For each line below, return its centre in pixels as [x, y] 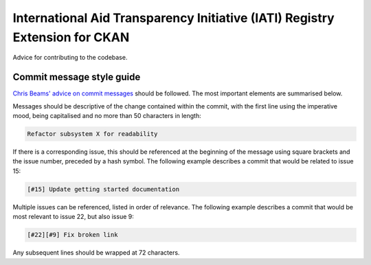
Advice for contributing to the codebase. [70, 58]
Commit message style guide [77, 77]
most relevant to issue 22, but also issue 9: [73, 217]
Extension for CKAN [71, 37]
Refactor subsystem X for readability [92, 134]
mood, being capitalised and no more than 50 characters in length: [107, 116]
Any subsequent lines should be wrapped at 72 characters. [96, 253]
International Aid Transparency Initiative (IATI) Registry [173, 18]
